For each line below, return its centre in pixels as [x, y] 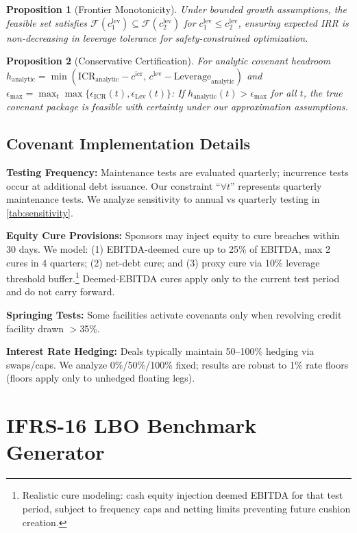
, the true [323, 92]
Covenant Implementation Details [128, 144]
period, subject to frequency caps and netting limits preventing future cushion [186, 508]
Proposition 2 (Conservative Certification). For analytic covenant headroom [169, 61]
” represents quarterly [276, 185]
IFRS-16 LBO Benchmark [131, 425]
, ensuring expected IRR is [293, 22]
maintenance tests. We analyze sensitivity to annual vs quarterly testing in [163, 199]
